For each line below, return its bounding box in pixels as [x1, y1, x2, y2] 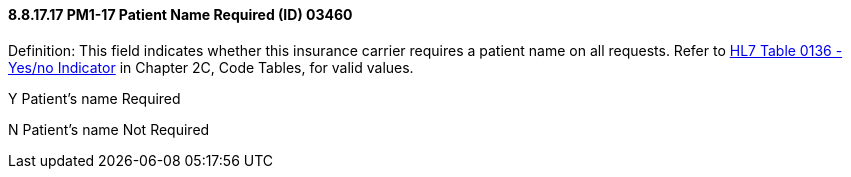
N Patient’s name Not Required [8, 120, 210, 138]
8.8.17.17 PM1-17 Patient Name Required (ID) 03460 [8, 6, 353, 23]
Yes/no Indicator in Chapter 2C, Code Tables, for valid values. [8, 58, 414, 76]
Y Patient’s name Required [8, 89, 181, 107]
